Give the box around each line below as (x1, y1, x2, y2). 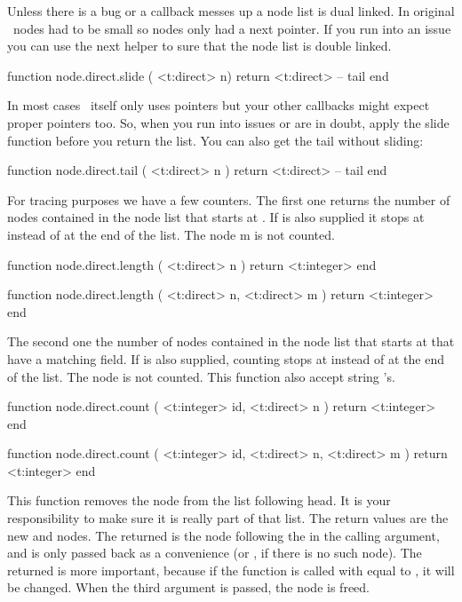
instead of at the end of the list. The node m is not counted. (7, 225, 335, 243)
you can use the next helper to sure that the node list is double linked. (7, 36, 392, 55)
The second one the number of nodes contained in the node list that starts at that (7, 332, 455, 351)
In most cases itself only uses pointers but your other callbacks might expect (7, 96, 430, 115)
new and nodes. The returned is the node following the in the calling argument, (7, 526, 440, 544)
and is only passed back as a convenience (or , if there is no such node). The (7, 543, 422, 562)
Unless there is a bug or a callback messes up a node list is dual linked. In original (7, 2, 455, 20)
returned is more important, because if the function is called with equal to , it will (7, 560, 455, 579)
